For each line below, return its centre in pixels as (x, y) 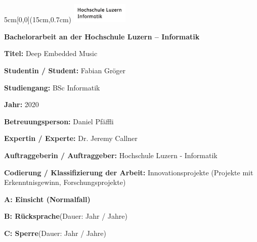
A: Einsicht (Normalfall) (47, 199)
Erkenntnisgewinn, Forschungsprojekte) (65, 182)
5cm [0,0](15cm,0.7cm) (38, 19)
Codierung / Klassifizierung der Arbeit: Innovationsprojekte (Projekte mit (129, 172)
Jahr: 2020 (22, 104)
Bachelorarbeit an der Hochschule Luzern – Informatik (102, 36)
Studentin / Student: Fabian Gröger (65, 70)
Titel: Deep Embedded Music (51, 53)
